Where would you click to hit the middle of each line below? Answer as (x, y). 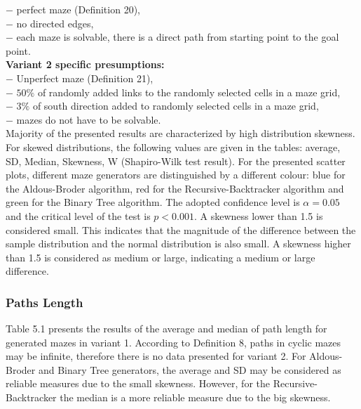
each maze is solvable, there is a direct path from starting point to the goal (178, 37)
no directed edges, (55, 23)
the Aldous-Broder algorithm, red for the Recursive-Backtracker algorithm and (175, 188)
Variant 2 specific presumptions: (85, 64)
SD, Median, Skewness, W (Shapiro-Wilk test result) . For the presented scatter (176, 161)
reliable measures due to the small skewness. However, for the (138, 383)
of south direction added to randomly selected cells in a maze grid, (176, 106)
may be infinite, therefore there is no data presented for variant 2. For (156, 356)
